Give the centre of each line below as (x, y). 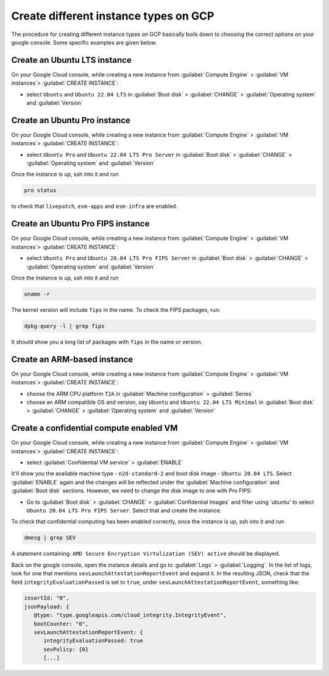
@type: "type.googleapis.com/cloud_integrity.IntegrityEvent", (130, 615)
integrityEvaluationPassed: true (93, 641)
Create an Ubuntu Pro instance (71, 120)
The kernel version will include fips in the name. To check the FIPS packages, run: (116, 310)
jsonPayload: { (47, 606)
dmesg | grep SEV (50, 538)
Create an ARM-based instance (72, 359)
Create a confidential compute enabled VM (94, 428)
